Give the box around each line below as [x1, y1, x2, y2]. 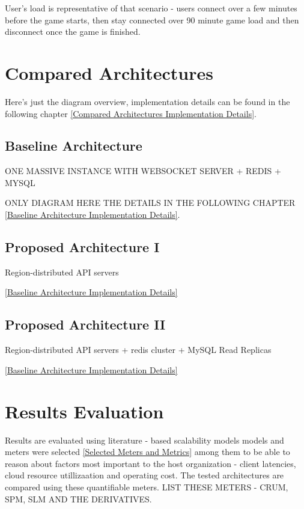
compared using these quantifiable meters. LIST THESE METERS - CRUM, [5, 480, 288, 493]
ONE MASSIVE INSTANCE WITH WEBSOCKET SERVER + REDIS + [5, 164, 281, 177]
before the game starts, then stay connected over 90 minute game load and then [5, 13, 299, 26]
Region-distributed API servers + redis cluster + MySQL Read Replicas [5, 343, 272, 356]
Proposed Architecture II [5, 315, 166, 334]
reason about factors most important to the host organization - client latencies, [5, 457, 296, 469]
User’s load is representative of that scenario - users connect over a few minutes [5, 2, 297, 14]
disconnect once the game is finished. [5, 25, 141, 38]
